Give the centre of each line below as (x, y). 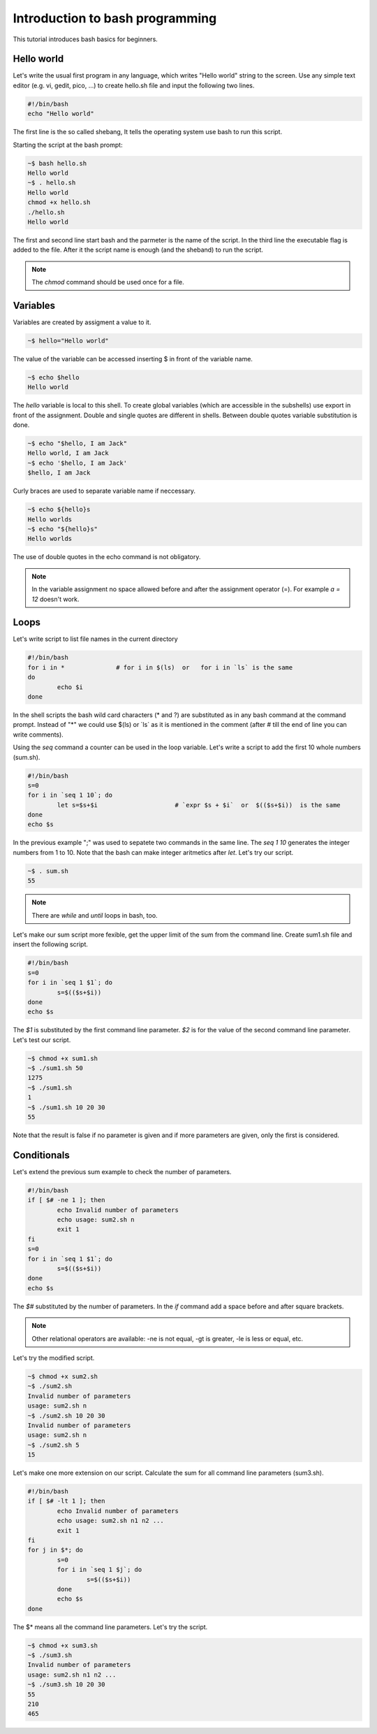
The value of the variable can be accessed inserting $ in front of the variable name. (133, 359)
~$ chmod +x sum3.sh (62, 1645)
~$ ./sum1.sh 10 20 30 (66, 1107)
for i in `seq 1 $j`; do (99, 1570)
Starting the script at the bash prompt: (68, 145)
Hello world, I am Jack (68, 453)
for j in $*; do (56, 1550)
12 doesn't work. (56, 599)
